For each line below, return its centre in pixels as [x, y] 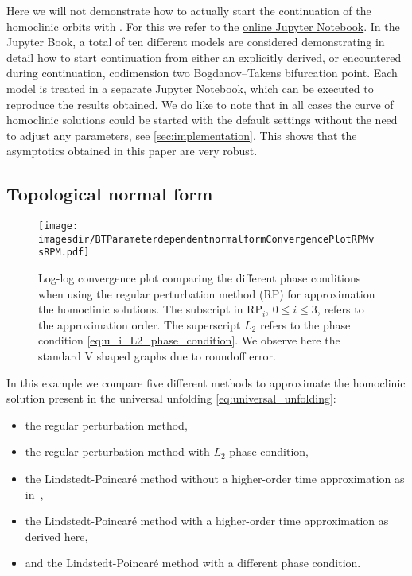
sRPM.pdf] [64, 253]
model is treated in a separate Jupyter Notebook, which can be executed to [190, 88]
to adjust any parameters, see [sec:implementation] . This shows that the [182, 135]
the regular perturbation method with [117, 451]
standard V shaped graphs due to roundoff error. [157, 356]
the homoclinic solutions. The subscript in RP [150, 309]
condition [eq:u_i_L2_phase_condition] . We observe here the [189, 340]
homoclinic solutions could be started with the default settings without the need [202, 120]
